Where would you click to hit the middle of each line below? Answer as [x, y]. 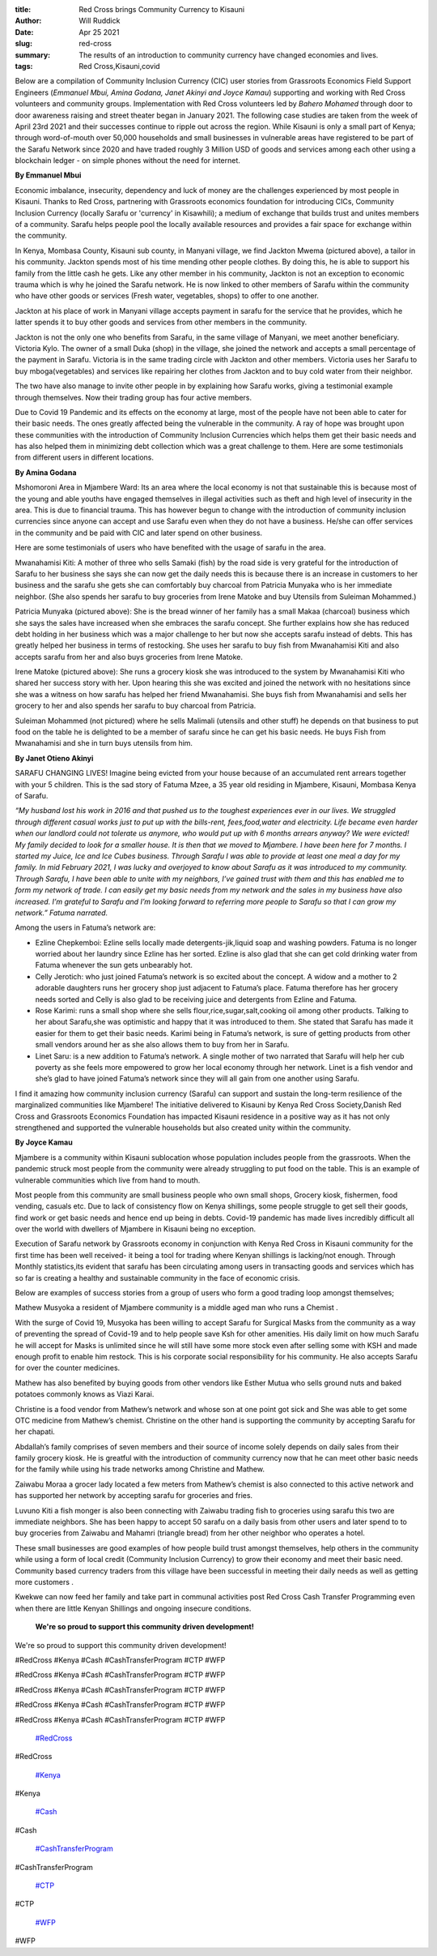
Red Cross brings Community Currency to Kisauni [162, 9]
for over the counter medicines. [68, 1368]
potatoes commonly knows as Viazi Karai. [85, 1394]
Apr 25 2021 [99, 32]
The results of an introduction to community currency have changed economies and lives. [229, 55]
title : [23, 9]
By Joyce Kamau [44, 1142]
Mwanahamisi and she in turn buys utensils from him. [104, 743]
